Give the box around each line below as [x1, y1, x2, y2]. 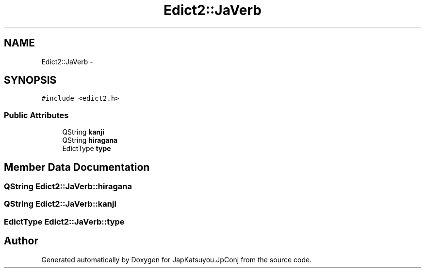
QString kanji [62, 128, 104, 136]
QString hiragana [62, 136, 118, 145]
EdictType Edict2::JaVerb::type [4, 216, 125, 227]
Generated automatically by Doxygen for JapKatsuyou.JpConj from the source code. [41, 255, 312, 264]
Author [4, 235, 38, 247]
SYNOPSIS [4, 74, 57, 87]
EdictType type [62, 144, 111, 153]
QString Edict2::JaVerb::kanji [4, 199, 116, 209]
